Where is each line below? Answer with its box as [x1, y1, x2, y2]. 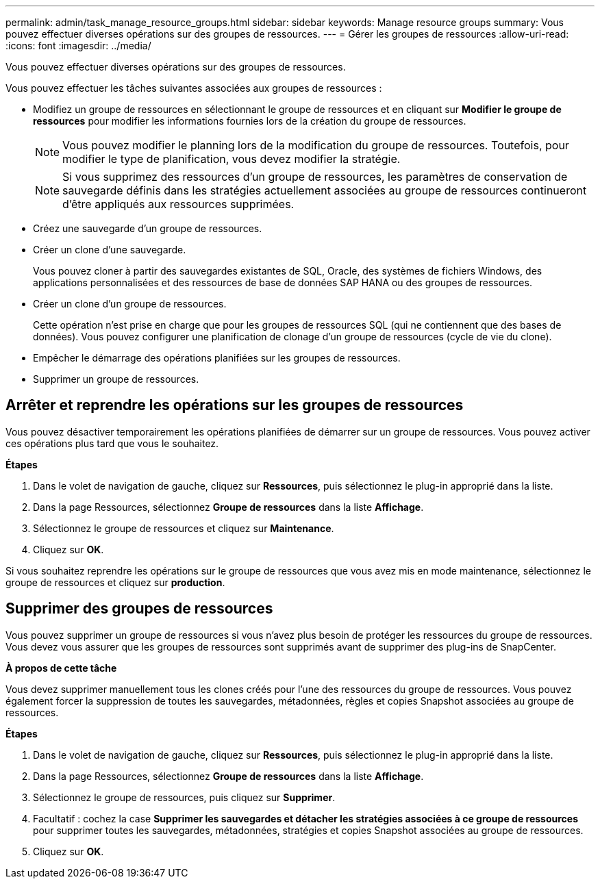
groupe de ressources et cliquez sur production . [5, 576, 225, 588]
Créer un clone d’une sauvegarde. [33, 244, 186, 255]
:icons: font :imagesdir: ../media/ [5, 40, 151, 51]
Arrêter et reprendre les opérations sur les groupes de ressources [5, 396, 464, 414]
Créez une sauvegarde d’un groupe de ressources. [33, 223, 262, 234]
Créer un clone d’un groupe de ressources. [33, 298, 227, 310]
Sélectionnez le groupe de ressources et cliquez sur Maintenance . [33, 522, 334, 534]
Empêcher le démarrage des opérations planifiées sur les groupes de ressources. [33, 352, 401, 364]
